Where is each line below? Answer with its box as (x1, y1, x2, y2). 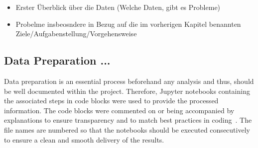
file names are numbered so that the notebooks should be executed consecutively (4, 124, 250, 135)
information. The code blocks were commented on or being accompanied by (4, 105, 235, 115)
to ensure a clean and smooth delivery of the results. (4, 134, 164, 145)
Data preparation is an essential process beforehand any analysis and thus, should (4, 75, 254, 86)
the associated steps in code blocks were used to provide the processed (4, 95, 219, 106)
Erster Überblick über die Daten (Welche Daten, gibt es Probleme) (15, 2, 221, 12)
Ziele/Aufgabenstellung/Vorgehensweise (15, 28, 137, 39)
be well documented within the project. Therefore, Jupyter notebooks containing (4, 85, 250, 96)
